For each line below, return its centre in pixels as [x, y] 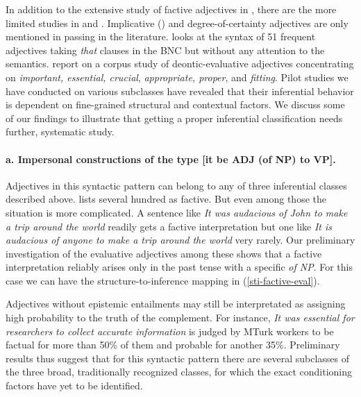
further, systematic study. [60, 132]
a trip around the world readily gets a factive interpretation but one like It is [169, 226]
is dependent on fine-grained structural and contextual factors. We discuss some [175, 104]
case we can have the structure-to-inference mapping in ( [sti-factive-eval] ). [163, 280]
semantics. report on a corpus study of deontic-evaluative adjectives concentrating [180, 64]
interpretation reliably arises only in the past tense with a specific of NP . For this [179, 267]
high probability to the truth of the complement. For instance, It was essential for [180, 318]
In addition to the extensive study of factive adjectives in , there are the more [171, 9]
